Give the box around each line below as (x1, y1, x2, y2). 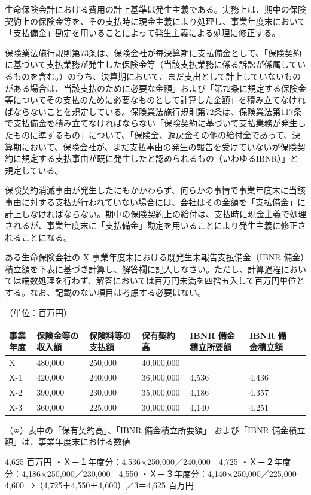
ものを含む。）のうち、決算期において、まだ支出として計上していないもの (13, 69, 301, 82)
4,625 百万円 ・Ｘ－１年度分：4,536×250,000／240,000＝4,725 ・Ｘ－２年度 (5, 455, 291, 467)
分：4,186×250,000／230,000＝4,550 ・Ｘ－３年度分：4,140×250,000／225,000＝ (5, 467, 305, 479)
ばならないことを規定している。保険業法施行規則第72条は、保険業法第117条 (5, 105, 302, 117)
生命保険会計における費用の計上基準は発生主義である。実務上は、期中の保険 (5, 3, 306, 15)
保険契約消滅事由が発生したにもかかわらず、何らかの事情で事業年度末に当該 (5, 184, 306, 196)
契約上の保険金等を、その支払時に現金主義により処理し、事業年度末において (5, 14, 306, 27)
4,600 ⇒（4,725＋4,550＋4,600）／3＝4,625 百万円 (5, 479, 194, 491)
